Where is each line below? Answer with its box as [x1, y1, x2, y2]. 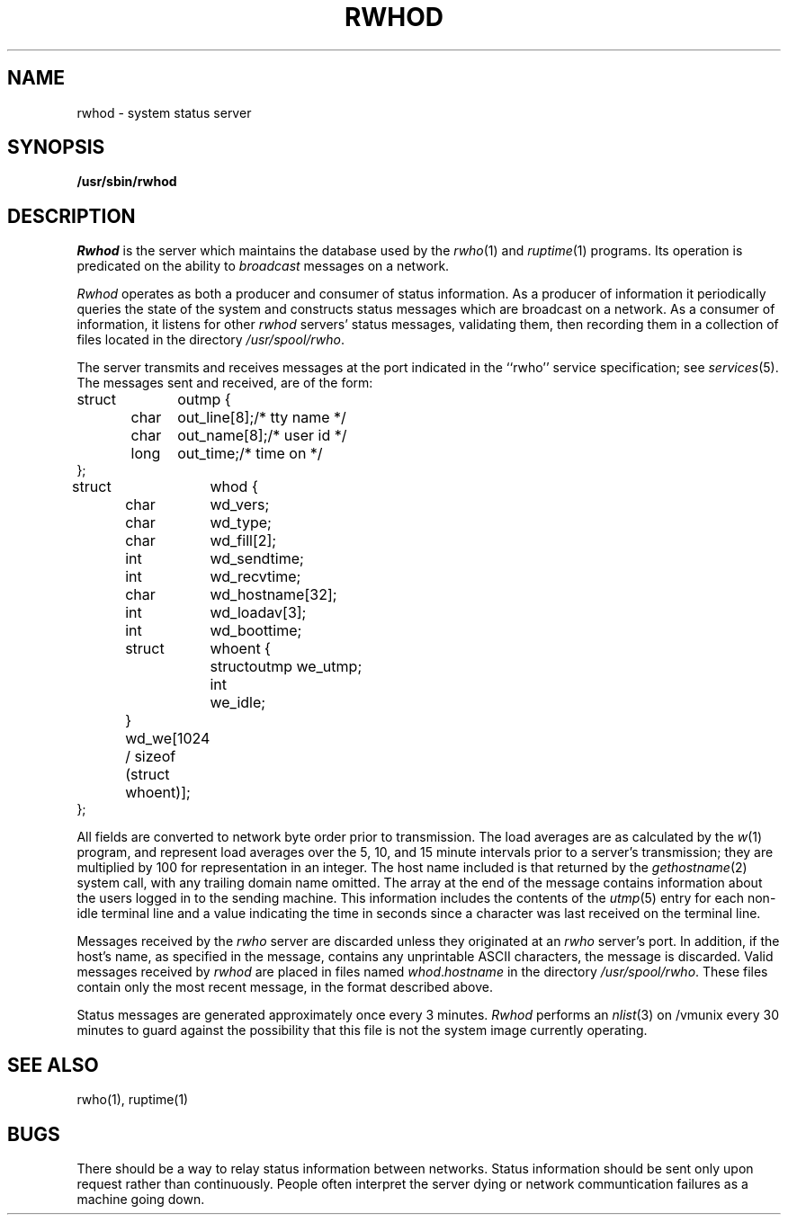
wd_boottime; [210, 621, 302, 640]
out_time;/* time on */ [177, 444, 323, 463]
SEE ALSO [7, 1053, 99, 1076]
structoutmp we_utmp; [210, 657, 363, 676]
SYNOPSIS [7, 136, 105, 159]
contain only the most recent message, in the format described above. [76, 979, 493, 995]
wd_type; [210, 513, 272, 532]
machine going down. [76, 1191, 205, 1207]
